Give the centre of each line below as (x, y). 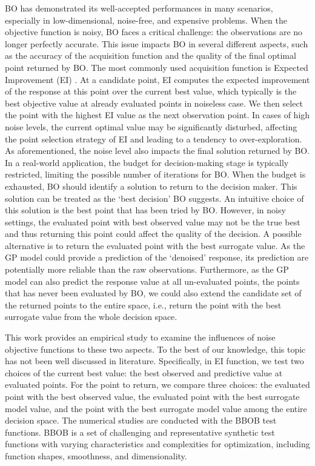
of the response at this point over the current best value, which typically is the (151, 91)
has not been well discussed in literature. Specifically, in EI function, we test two (154, 361)
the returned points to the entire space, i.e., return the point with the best (143, 305)
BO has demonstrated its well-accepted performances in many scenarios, (139, 8)
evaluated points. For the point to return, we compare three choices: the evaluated (157, 384)
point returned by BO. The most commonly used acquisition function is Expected (157, 67)
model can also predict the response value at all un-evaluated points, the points (152, 281)
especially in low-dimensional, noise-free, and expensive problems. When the (146, 20)
